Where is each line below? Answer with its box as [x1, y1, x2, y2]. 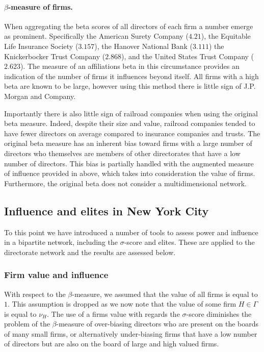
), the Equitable [201, 31, 251, 41]
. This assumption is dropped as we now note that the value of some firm [8, 298, 236, 309]
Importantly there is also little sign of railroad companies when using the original [4, 108, 258, 118]
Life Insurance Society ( [4, 40, 78, 51]
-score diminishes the [186, 308, 252, 319]
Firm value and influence [4, 268, 109, 281]
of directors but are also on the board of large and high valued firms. [4, 338, 219, 349]
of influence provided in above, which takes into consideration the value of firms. [4, 168, 255, 179]
